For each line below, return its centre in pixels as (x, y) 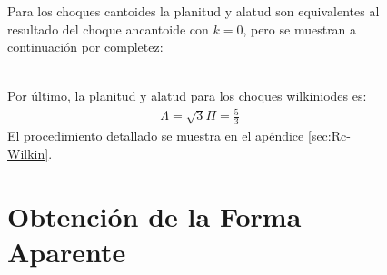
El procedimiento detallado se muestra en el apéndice (156, 136)
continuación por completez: (85, 47)
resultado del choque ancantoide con (108, 29)
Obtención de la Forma (154, 216)
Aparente (67, 251)
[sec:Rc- (329, 136)
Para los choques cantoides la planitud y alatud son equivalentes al (193, 11)
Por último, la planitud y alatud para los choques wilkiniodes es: (187, 96)
